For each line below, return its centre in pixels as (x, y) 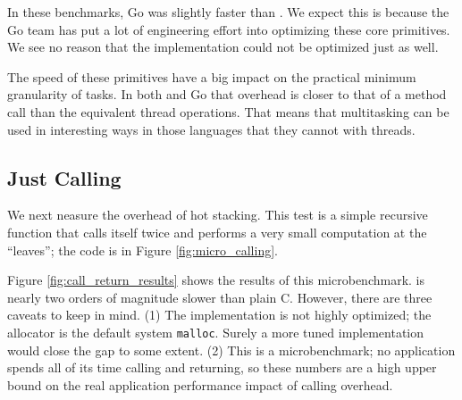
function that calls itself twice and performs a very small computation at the (217, 232)
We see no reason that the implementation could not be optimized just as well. (223, 47)
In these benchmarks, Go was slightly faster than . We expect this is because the (228, 12)
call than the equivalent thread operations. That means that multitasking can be (228, 111)
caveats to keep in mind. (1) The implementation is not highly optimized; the (219, 315)
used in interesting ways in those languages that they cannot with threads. (211, 129)
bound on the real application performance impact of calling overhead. (200, 384)
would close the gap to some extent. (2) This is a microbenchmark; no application (231, 350)
